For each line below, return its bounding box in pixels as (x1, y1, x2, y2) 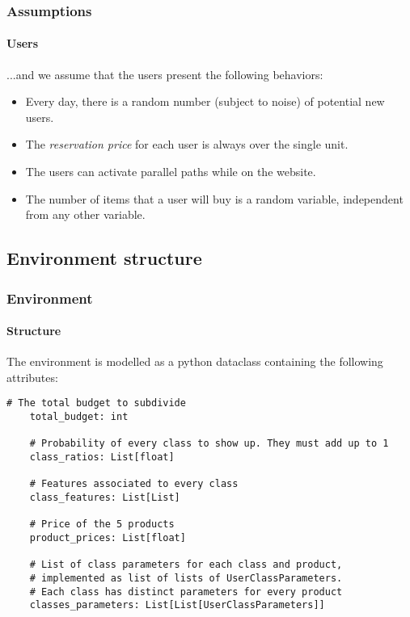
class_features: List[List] (29, 492, 180, 503)
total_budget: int (29, 411, 129, 423)
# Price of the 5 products (29, 518, 175, 531)
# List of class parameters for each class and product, (29, 559, 343, 571)
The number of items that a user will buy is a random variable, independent (25, 190, 404, 207)
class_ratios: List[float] (29, 451, 175, 464)
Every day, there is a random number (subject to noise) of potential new (25, 93, 385, 110)
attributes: (6, 368, 58, 385)
